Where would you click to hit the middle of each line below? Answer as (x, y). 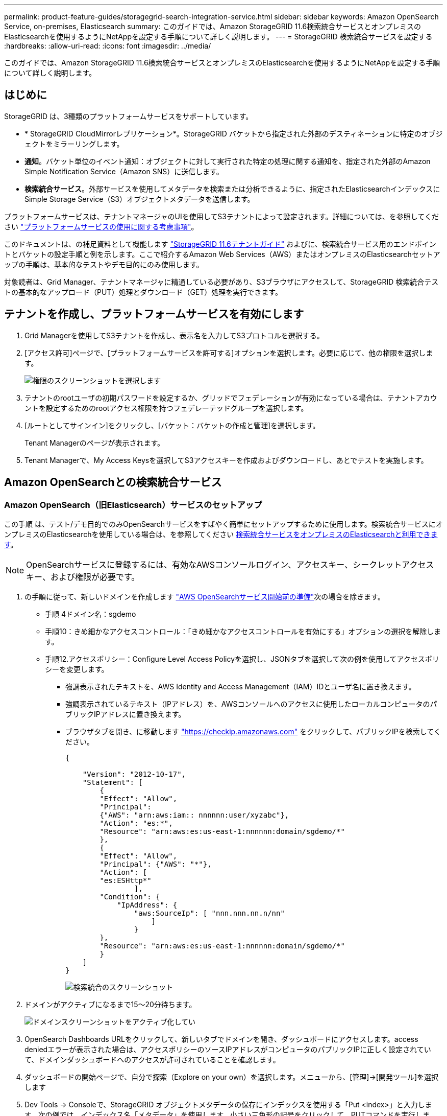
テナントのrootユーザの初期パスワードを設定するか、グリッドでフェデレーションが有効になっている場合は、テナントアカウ (231, 398)
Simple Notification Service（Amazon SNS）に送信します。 (124, 171)
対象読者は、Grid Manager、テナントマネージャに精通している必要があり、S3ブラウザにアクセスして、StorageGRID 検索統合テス (221, 282)
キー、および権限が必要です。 (83, 577)
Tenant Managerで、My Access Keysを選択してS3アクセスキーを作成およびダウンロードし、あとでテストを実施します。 (226, 460)
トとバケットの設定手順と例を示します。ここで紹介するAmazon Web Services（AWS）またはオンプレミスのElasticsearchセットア (222, 254)
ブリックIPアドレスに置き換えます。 (126, 714)
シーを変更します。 (77, 669)
